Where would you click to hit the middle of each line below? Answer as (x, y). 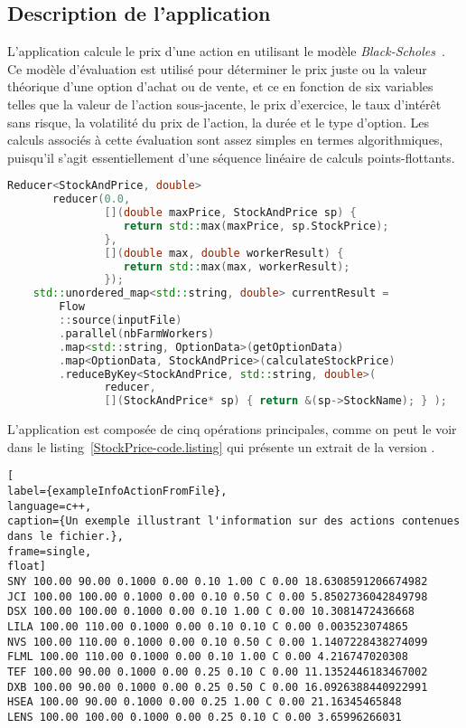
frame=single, (50, 551)
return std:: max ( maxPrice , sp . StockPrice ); (256, 226)
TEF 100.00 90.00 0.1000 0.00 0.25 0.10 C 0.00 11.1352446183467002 (218, 671)
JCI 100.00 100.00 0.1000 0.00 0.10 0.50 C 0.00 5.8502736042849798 (218, 596)
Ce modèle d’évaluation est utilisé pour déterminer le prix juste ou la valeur (217, 68)
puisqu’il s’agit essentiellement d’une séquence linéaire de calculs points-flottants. (231, 157)
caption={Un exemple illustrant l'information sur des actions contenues (234, 521)
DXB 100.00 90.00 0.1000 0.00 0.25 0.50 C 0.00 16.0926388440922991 (218, 687)
